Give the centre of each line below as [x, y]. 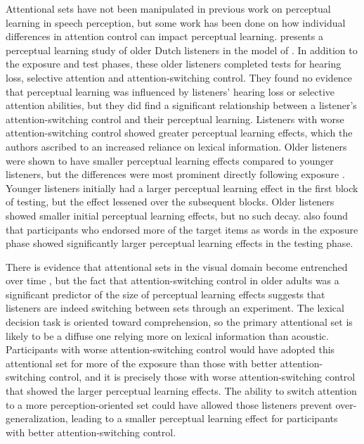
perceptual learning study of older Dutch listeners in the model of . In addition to [182, 50]
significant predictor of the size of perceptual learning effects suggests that [165, 294]
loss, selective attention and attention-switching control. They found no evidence [179, 77]
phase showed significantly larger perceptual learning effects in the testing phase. [180, 243]
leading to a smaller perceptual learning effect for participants [204, 418]
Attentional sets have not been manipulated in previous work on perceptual [168, 8]
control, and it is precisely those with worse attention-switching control [202, 377]
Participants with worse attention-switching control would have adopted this [170, 349]
